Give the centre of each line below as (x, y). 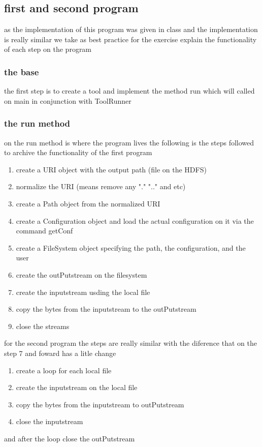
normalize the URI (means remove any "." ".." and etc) (101, 186)
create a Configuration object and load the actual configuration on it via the (135, 220)
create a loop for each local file (64, 370)
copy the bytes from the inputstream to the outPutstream (106, 309)
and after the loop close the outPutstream (70, 438)
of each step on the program (48, 49)
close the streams (43, 326)
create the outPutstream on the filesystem (81, 274)
